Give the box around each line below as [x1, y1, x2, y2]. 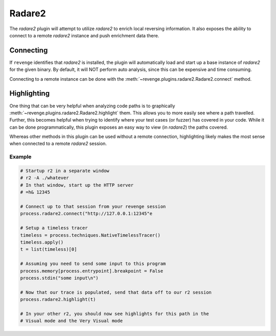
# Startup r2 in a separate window [20, 168, 109, 174]
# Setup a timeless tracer [20, 225, 88, 231]
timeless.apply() [20, 239, 64, 245]
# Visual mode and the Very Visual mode [20, 318, 123, 324]
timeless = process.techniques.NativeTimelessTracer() [20, 232, 160, 238]
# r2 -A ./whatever [20, 175, 69, 181]
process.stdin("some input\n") [20, 275, 99, 281]
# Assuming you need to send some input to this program [20, 261, 166, 267]
